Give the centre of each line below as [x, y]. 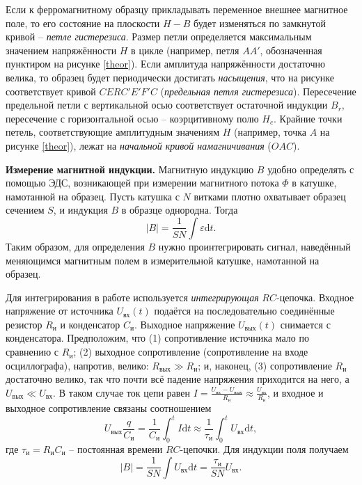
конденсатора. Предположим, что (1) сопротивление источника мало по [157, 338]
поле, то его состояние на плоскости [83, 23]
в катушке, [314, 183]
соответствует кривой [51, 91]
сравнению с [32, 352]
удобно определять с [311, 169]
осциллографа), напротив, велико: [77, 365]
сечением [25, 210]
